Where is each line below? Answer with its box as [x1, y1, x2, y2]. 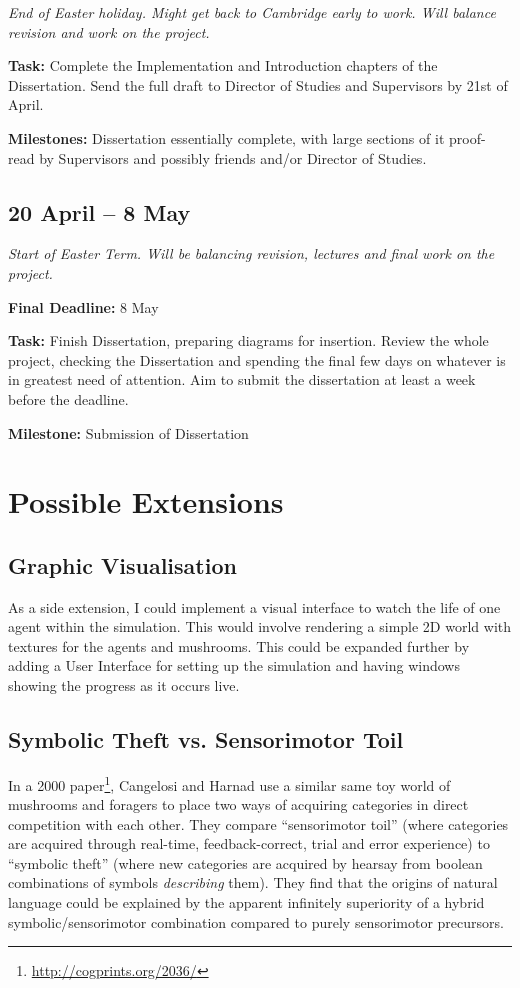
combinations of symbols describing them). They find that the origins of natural [8, 872, 498, 893]
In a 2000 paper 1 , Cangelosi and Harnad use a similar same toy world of [8, 771, 451, 795]
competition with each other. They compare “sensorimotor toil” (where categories [8, 813, 509, 834]
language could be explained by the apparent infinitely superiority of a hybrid [8, 892, 485, 913]
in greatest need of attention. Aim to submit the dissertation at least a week [8, 369, 476, 390]
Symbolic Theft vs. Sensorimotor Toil [8, 724, 404, 755]
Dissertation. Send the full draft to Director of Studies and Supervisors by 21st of [8, 74, 508, 95]
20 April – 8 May [8, 196, 191, 227]
